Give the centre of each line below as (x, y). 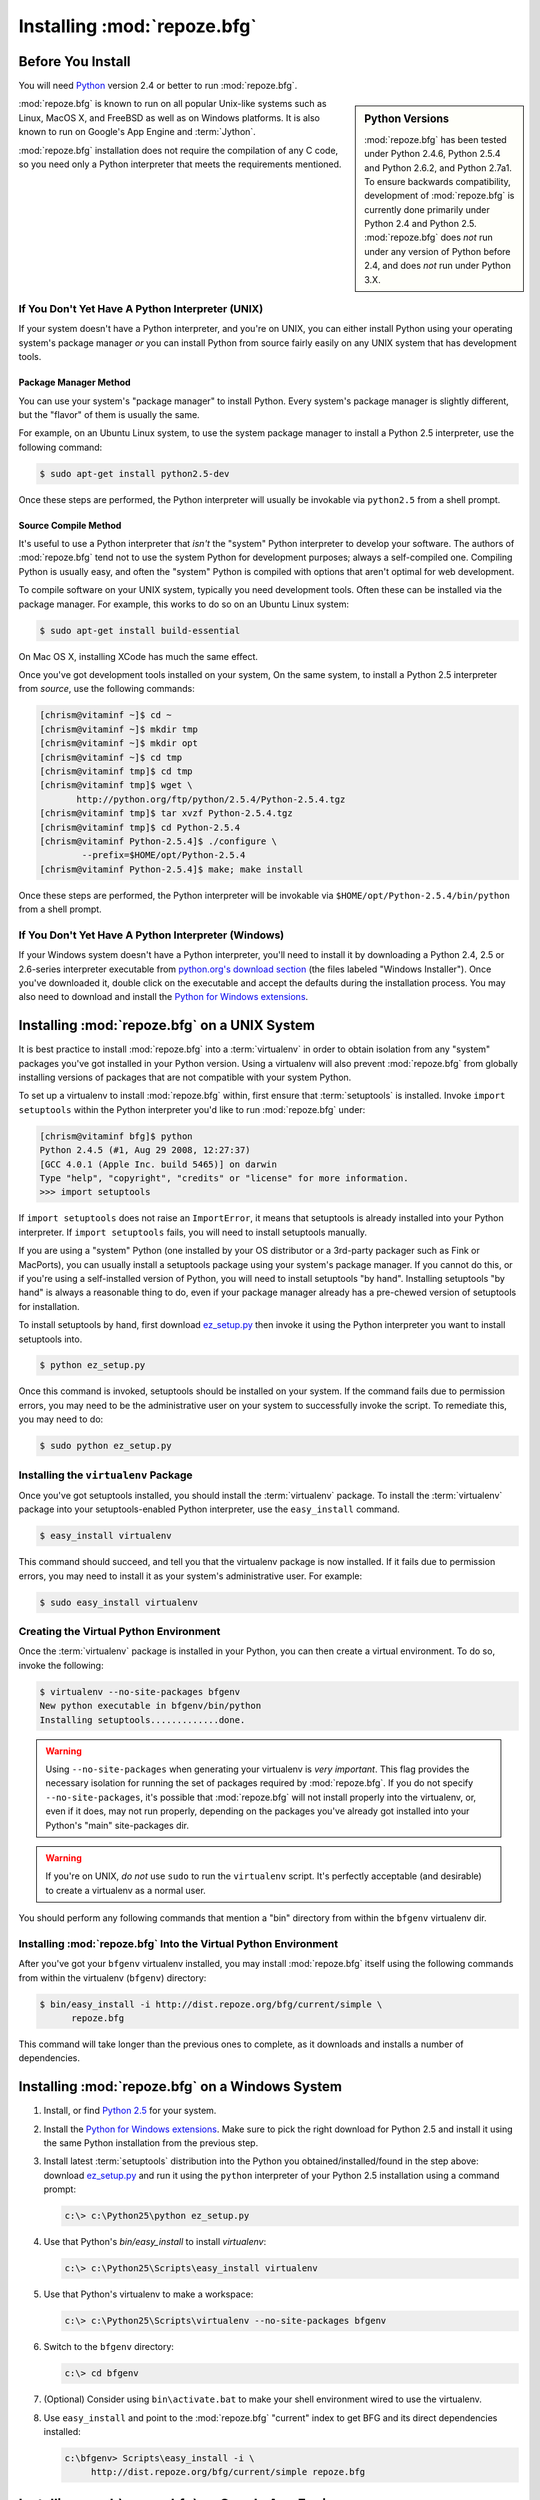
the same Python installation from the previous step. (151, 2143)
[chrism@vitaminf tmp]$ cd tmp (116, 771)
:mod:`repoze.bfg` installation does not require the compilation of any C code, (178, 150)
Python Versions (407, 119)
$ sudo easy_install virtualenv (119, 1602)
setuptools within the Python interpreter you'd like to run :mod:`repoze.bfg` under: (192, 1109)
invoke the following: (61, 1665)
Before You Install (74, 61)
